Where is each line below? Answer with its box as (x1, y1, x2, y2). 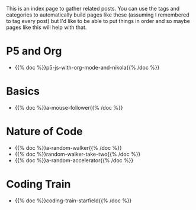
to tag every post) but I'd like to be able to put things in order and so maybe (6, 18, 191, 24)
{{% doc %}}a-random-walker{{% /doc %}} (14, 144, 123, 151)
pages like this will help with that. (6, 24, 87, 31)
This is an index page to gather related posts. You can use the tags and (6, 5, 180, 12)
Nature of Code (6, 125, 83, 138)
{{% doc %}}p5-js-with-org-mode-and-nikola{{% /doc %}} (14, 64, 160, 71)
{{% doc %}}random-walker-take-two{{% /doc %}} (14, 150, 141, 157)
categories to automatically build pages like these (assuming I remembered (6, 11, 189, 18)
